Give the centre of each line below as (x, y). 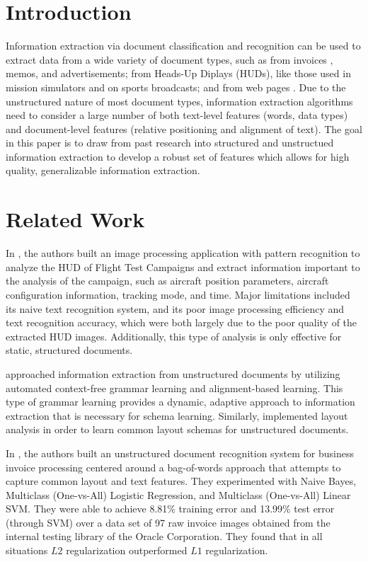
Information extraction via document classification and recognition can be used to (183, 46)
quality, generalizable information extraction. (103, 170)
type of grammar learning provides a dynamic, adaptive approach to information (180, 402)
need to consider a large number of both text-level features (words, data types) (177, 115)
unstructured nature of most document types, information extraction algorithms (179, 101)
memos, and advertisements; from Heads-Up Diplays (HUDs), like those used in (178, 73)
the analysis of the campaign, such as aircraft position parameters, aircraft (167, 281)
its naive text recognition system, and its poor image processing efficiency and (175, 308)
